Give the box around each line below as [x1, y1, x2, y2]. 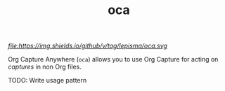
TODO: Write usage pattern [8, 76, 87, 85]
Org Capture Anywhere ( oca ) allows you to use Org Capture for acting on [8, 55, 219, 64]
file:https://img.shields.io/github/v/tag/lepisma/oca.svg [8, 41, 168, 50]
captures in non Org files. [8, 62, 82, 71]
